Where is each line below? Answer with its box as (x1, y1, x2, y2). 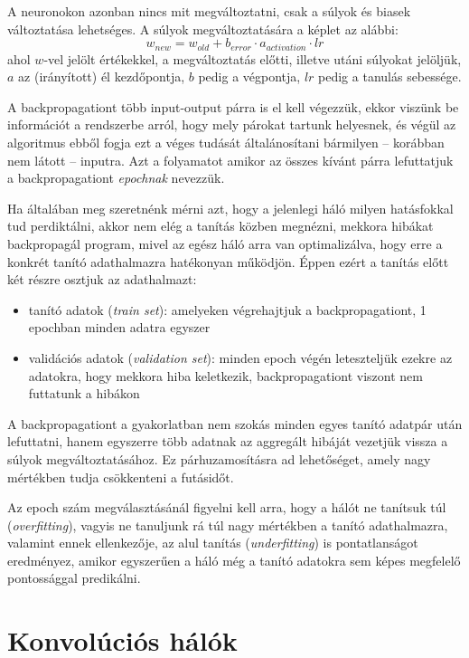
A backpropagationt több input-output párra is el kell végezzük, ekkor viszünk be (7, 97, 459, 116)
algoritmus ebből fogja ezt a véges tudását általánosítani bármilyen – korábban (7, 133, 445, 152)
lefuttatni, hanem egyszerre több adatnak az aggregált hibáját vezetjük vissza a (7, 432, 448, 451)
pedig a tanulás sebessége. (318, 67, 462, 86)
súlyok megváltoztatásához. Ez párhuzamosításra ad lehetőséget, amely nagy (7, 449, 431, 468)
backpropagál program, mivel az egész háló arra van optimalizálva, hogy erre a (7, 234, 443, 253)
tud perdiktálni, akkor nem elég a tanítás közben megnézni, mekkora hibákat (7, 216, 434, 235)
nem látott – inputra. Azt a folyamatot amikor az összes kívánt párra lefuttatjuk (7, 150, 454, 169)
